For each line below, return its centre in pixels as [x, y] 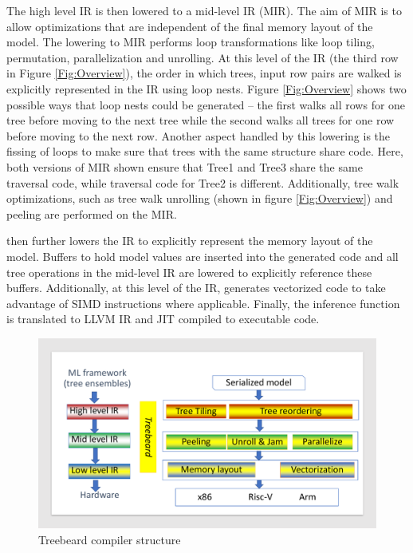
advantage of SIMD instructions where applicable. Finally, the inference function [203, 303]
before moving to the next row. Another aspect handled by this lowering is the [199, 135]
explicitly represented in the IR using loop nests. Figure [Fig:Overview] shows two [206, 88]
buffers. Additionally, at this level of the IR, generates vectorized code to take [196, 288]
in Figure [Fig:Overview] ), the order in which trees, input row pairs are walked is [204, 73]
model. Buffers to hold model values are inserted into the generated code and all [203, 256]
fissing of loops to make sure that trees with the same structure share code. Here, [205, 151]
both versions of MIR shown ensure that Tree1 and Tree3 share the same [185, 166]
